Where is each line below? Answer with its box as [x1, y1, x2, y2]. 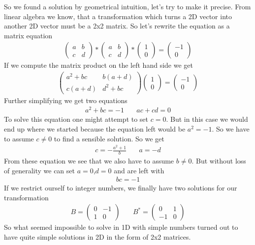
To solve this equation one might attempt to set [4, 114, 149, 124]
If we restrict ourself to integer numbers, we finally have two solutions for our [4, 183, 237, 193]
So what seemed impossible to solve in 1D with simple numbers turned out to [4, 222, 238, 232]
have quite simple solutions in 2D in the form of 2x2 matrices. [4, 231, 191, 242]
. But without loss [191, 155, 246, 165]
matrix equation [4, 30, 53, 40]
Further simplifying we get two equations [4, 95, 127, 105]
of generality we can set [4, 165, 75, 175]
